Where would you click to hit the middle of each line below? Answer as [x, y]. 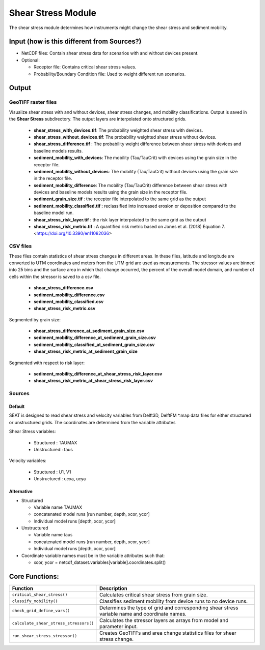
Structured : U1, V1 [52, 472]
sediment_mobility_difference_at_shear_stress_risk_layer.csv [98, 374]
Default [17, 406]
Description [113, 588]
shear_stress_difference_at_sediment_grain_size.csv [89, 331]
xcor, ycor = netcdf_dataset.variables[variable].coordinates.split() [100, 562]
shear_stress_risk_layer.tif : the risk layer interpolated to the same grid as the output [120, 219]
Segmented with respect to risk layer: [47, 363]
